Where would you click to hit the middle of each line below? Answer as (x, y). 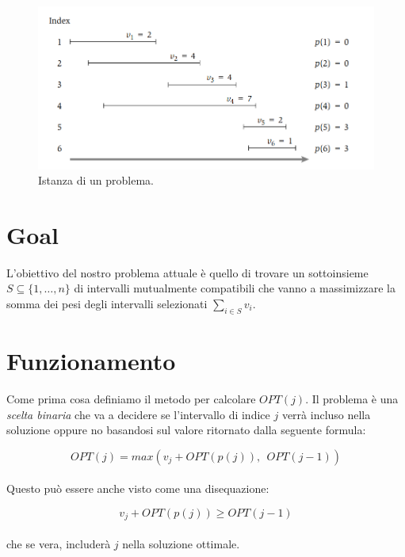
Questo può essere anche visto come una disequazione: (138, 488)
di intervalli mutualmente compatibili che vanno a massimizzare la (235, 288)
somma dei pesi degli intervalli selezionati (107, 304)
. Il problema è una (352, 398)
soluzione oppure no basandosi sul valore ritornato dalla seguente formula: (186, 430)
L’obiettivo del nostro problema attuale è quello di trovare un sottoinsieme (187, 272)
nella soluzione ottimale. (181, 543)
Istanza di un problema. (96, 180)
